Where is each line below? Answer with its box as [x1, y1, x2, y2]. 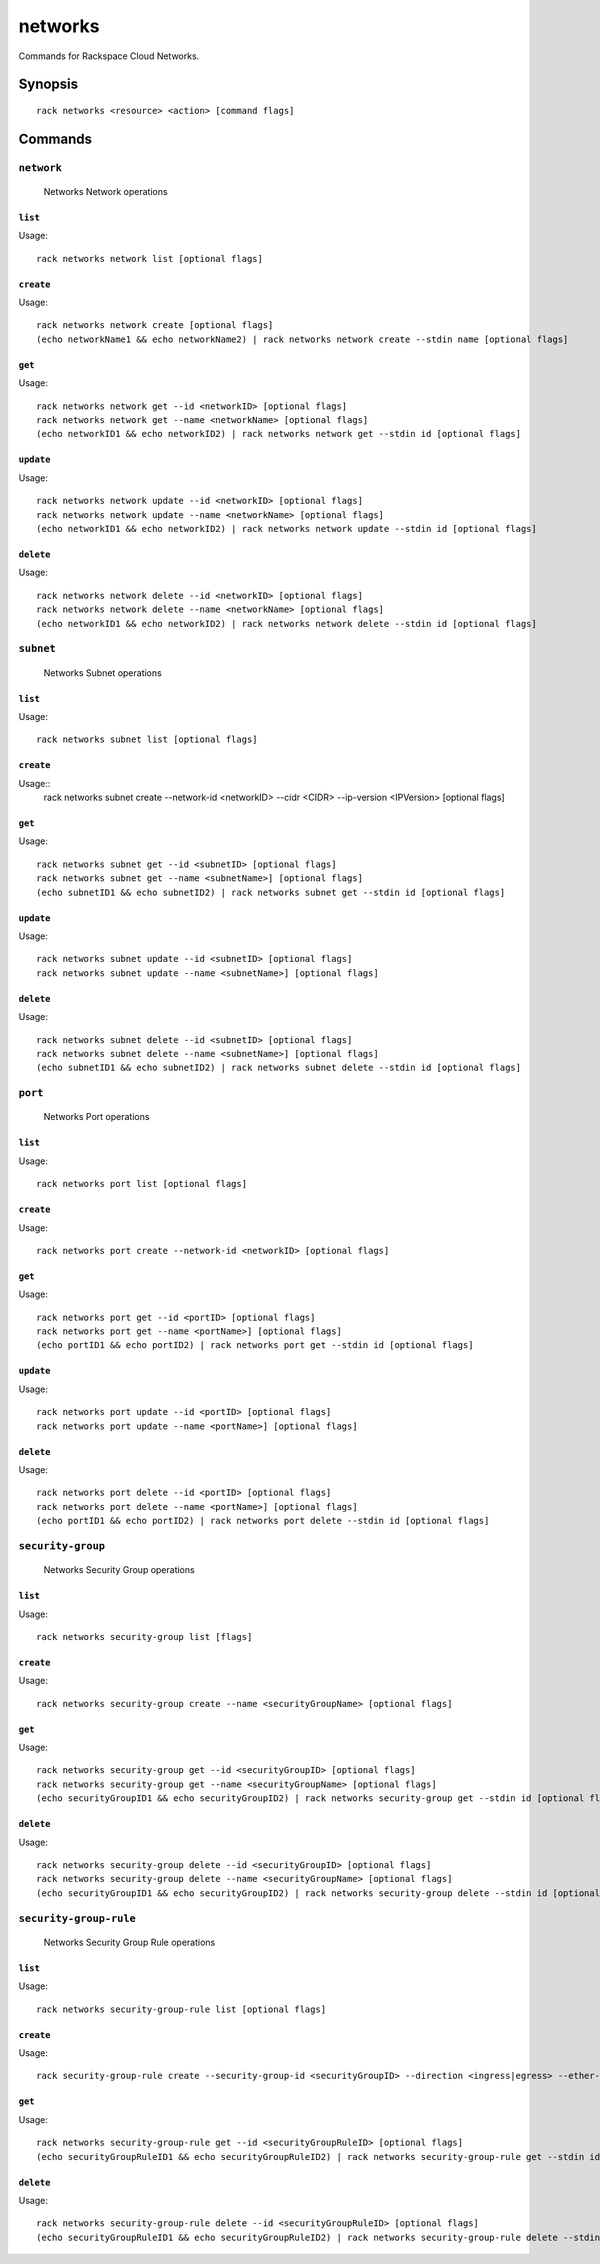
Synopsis [18, 76, 79, 93]
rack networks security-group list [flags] [36, 1631, 253, 1642]
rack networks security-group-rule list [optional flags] [36, 2003, 327, 2015]
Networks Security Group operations [43, 1564, 195, 1576]
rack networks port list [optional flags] [36, 1178, 248, 1190]
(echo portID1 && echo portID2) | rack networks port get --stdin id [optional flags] [36, 1340, 474, 1351]
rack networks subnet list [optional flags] [36, 734, 259, 745]
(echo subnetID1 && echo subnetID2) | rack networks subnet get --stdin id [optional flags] [36, 886, 506, 898]
